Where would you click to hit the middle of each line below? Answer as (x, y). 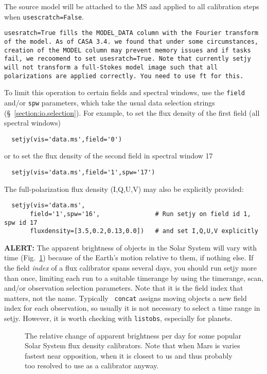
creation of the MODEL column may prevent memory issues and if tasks (128, 50)
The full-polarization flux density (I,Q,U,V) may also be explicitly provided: (124, 189)
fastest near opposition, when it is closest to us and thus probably (129, 355)
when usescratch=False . (44, 16)
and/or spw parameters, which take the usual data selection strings (110, 102)
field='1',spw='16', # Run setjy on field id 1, (140, 214)
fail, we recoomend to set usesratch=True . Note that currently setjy (128, 59)
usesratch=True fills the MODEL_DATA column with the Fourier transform (131, 33)
